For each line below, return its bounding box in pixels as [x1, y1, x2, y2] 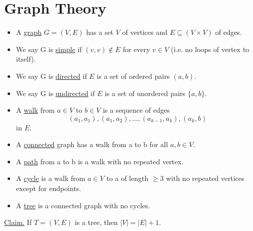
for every [122, 43, 150, 54]
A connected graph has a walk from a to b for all [16, 139, 168, 150]
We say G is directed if [16, 70, 87, 81]
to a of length [106, 173, 149, 183]
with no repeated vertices [166, 173, 244, 183]
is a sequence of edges [103, 105, 170, 115]
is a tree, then [74, 217, 118, 227]
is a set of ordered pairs [97, 70, 170, 81]
